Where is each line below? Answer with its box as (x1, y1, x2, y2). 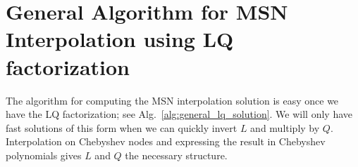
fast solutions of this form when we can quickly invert (6, 120, 237, 135)
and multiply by (250, 120, 320, 135)
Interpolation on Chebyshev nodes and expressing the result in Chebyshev (6, 134, 326, 149)
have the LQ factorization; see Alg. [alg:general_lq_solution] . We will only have (6, 107, 353, 121)
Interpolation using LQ (6, 25, 234, 53)
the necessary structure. (125, 147, 228, 162)
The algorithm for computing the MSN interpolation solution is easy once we (6, 93, 339, 107)
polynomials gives (6, 147, 82, 162)
